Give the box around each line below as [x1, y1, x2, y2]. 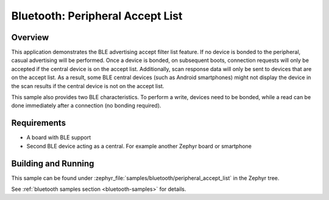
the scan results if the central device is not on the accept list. [11, 82, 164, 89]
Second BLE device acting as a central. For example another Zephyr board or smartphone [26, 142, 252, 150]
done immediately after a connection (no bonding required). [11, 102, 161, 109]
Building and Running [11, 158, 94, 168]
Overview [11, 32, 49, 43]
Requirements [11, 118, 66, 128]
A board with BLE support [26, 134, 91, 141]
